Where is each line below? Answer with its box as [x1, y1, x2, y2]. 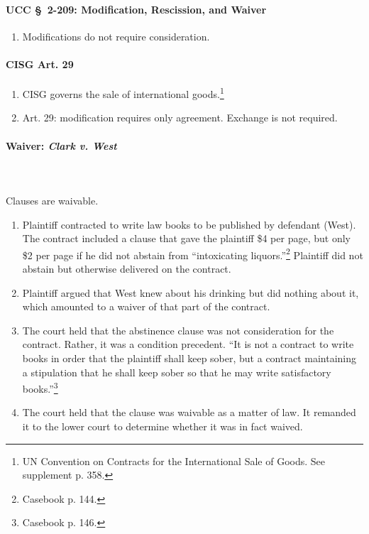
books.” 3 [22, 379, 58, 396]
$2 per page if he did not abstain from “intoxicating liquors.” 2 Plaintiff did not [22, 245, 363, 262]
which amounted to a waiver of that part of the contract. [22, 299, 270, 314]
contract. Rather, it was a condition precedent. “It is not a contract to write [22, 337, 354, 352]
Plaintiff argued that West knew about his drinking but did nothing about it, [22, 285, 359, 300]
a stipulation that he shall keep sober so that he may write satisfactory [22, 364, 331, 379]
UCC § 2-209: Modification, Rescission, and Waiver [6, 1, 267, 16]
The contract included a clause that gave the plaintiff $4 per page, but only [22, 231, 351, 246]
